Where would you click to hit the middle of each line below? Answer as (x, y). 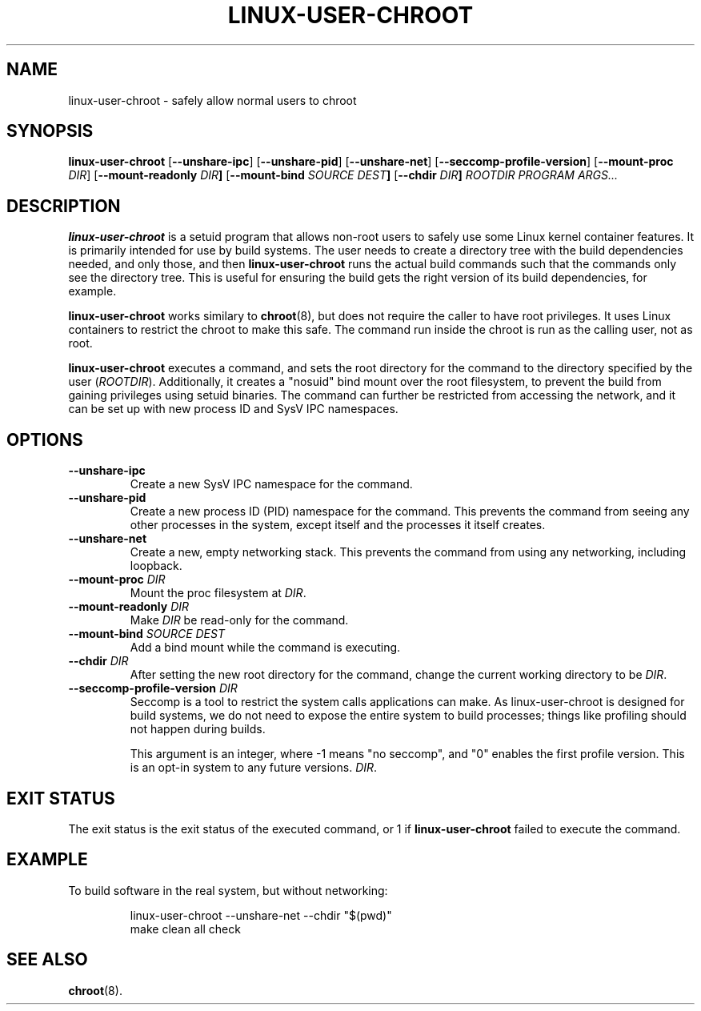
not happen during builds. (198, 729)
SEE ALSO (47, 960)
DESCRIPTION (64, 206)
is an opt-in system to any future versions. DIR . (254, 768)
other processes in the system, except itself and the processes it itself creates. (338, 525)
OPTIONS (45, 439)
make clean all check (185, 929)
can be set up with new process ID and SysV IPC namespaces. (233, 409)
